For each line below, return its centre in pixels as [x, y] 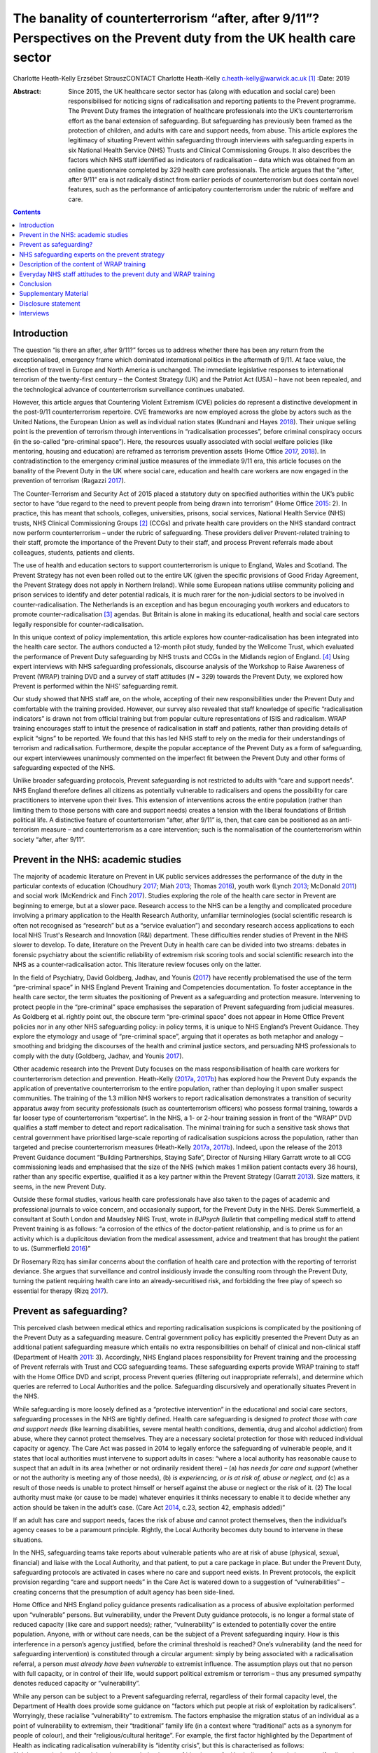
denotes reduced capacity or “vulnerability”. [76, 1684]
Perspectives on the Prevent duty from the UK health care [184, 38]
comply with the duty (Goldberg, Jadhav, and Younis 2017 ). [98, 1056]
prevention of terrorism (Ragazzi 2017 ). [69, 481]
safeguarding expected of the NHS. [64, 768]
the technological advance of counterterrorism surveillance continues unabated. [129, 389]
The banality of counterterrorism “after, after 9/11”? [166, 18]
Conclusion [36, 283]
